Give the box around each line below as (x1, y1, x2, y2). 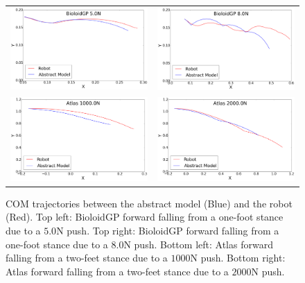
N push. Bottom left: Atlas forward (123, 237, 273, 251)
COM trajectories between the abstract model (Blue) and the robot (6, 196, 293, 210)
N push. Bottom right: (190, 250, 286, 265)
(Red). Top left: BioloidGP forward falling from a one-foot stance (6, 209, 284, 224)
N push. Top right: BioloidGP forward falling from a (56, 223, 279, 238)
